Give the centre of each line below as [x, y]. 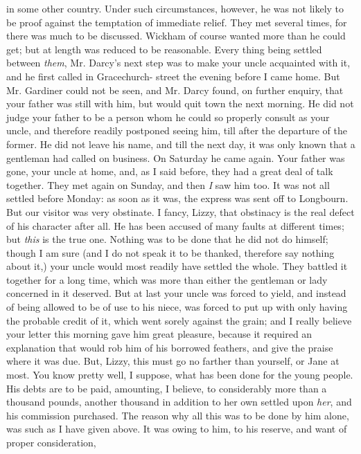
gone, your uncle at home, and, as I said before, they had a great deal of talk [170, 171]
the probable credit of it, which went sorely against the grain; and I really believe [179, 320]
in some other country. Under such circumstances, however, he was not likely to [175, 8]
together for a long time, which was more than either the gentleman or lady [167, 279]
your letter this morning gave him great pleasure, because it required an [159, 334]
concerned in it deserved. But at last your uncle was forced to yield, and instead [176, 293]
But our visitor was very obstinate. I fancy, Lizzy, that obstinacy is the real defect [180, 211]
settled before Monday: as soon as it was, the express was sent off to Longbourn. [177, 198]
